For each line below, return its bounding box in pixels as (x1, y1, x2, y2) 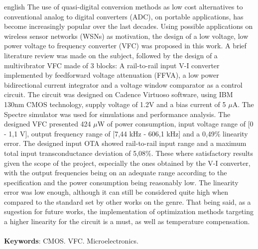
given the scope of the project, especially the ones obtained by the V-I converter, (4, 157, 251, 168)
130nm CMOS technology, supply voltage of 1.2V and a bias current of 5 (4, 99, 226, 109)
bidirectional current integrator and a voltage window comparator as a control (4, 79, 243, 90)
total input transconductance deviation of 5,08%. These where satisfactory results (4, 147, 253, 158)
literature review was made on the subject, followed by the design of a (4, 50, 218, 60)
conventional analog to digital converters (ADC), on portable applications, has (4, 11, 244, 21)
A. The (232, 99, 254, 109)
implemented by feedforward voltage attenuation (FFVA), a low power (4, 70, 219, 80)
